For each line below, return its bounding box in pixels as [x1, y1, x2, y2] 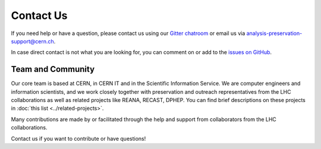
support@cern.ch [11, 37, 55, 45]
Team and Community [11, 64, 95, 74]
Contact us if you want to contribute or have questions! [11, 135, 146, 142]
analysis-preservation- [246, 30, 303, 37]
